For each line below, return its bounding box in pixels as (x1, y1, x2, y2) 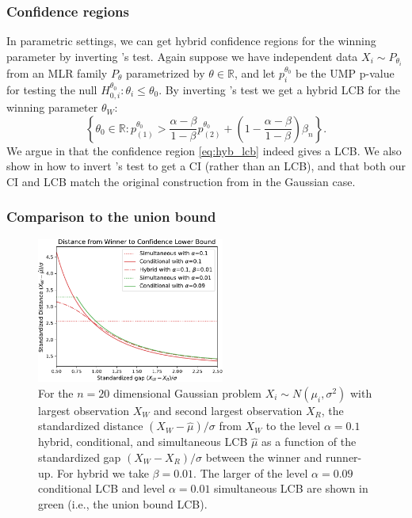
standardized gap (38, 448, 121, 465)
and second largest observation (153, 402, 303, 418)
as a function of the (261, 433, 357, 450)
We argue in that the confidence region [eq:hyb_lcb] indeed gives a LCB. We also (6, 142, 402, 158)
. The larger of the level (193, 464, 308, 481)
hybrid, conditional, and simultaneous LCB (38, 433, 248, 450)
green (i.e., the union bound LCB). (38, 495, 208, 512)
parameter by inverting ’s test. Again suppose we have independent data (6, 48, 358, 64)
